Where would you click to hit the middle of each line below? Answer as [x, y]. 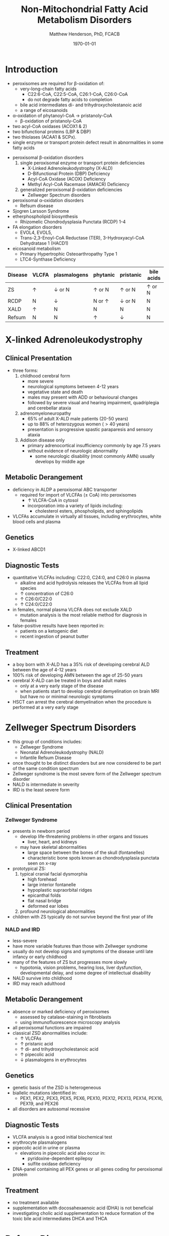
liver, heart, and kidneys [52, 842]
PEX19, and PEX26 [39, 1104]
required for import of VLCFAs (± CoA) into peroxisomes [78, 495]
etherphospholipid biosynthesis [45, 216]
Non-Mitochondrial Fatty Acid [84, 9]
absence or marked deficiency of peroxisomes [61, 1011]
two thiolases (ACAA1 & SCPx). [44, 137]
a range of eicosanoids [44, 110]
